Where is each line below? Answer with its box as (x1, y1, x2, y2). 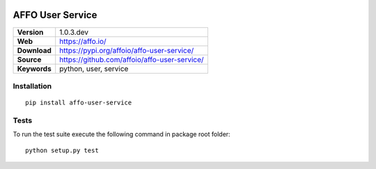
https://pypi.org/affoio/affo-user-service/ (59, 45, 194, 55)
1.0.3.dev (59, 27, 89, 37)
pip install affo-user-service (25, 99, 132, 107)
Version (17, 27, 44, 37)
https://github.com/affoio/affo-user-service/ (59, 54, 205, 64)
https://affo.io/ (59, 36, 107, 46)
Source (17, 54, 42, 64)
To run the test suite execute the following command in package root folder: (13, 130, 230, 138)
